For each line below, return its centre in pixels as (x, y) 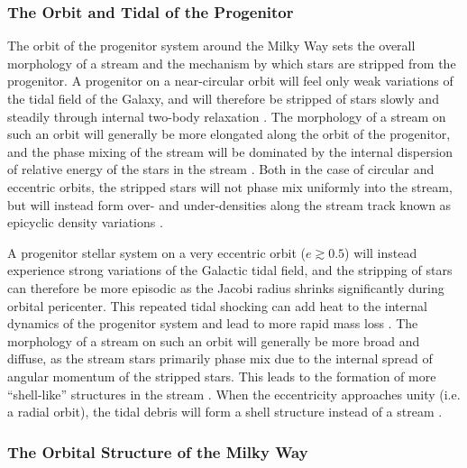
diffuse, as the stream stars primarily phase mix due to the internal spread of (220, 358)
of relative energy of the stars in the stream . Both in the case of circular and (221, 169)
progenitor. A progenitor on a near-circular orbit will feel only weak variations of (230, 81)
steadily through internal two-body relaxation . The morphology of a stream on (227, 116)
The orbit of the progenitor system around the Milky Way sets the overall (211, 46)
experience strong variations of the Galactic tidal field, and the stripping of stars (230, 270)
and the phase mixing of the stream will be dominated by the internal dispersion (230, 151)
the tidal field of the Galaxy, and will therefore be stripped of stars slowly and (223, 98)
